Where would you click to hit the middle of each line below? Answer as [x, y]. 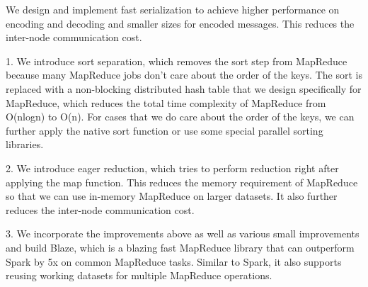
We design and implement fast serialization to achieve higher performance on [173, 9]
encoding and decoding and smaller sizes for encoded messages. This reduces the [180, 23]
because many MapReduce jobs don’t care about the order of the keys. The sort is [184, 75]
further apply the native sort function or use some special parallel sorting [165, 130]
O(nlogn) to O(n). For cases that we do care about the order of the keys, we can [180, 117]
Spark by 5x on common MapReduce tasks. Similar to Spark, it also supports [174, 261]
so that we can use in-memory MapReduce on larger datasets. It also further [172, 196]
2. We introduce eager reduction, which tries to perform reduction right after [172, 168]
